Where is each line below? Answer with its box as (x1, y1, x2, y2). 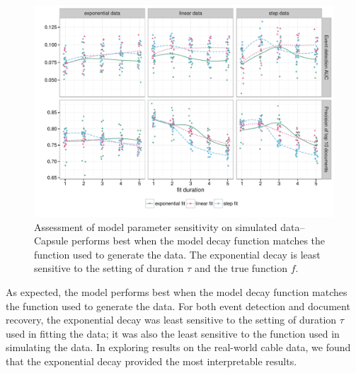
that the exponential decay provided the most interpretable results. (6, 353, 297, 368)
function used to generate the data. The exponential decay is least (34, 247, 321, 261)
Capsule (34, 233, 69, 248)
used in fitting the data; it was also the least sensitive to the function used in (6, 326, 340, 341)
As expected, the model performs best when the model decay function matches (6, 284, 348, 299)
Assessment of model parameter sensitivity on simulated (34, 219, 277, 234)
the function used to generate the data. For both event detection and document (6, 298, 350, 313)
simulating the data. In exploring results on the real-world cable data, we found (6, 340, 351, 355)
